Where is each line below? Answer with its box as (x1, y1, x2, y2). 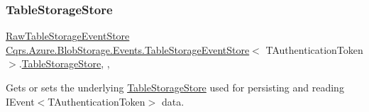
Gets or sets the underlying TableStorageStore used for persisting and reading (6, 80, 344, 94)
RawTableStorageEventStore (6, 28, 130, 43)
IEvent (6, 94, 35, 108)
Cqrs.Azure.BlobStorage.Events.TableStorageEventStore (6, 42, 250, 57)
